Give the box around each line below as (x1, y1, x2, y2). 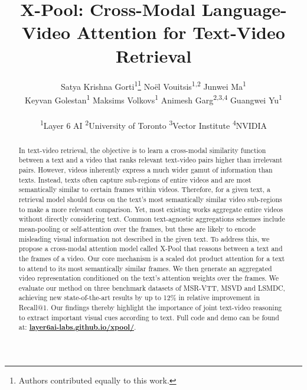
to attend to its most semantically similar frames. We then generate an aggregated (18, 263, 272, 273)
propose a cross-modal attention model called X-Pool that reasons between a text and (18, 243, 283, 253)
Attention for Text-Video (76, 20, 285, 44)
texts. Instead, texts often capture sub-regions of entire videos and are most (18, 174, 252, 184)
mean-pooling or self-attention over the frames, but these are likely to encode (18, 223, 256, 233)
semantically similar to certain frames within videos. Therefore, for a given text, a (18, 184, 270, 194)
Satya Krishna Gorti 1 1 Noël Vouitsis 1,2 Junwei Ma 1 (61, 78, 246, 92)
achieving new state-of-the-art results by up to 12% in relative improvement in (18, 292, 260, 303)
